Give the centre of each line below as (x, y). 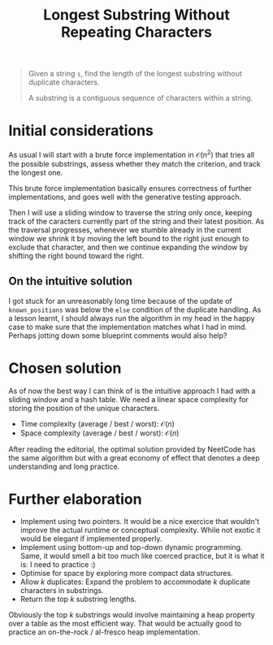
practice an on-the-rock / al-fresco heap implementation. (104, 632)
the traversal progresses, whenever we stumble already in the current (125, 230)
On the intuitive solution (70, 281)
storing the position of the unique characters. (84, 408)
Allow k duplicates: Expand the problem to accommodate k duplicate (135, 582)
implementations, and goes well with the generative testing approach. (125, 197)
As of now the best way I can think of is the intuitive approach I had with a (132, 391)
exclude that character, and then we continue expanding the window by (128, 247)
